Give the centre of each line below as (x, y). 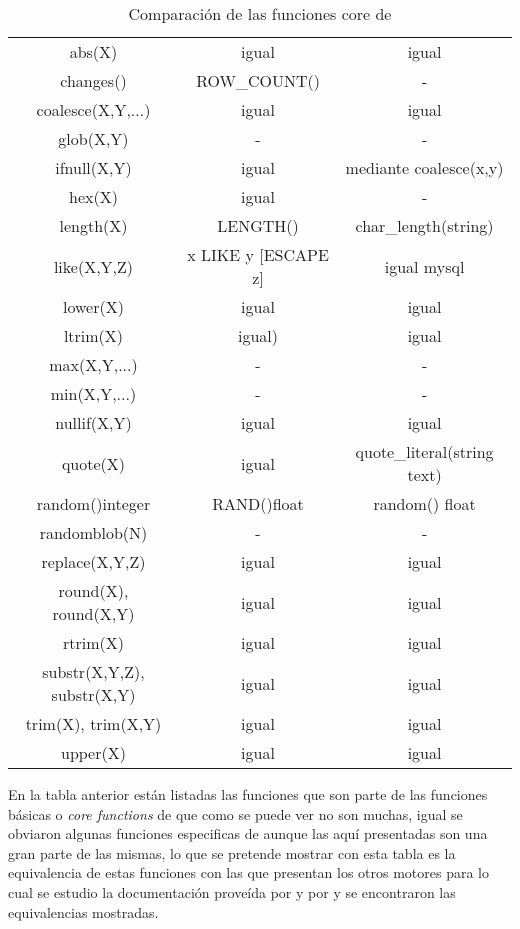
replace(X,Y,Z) (93, 561)
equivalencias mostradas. (83, 911)
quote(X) (93, 463)
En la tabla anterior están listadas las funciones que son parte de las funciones (248, 794)
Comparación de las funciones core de (260, 13)
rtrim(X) (93, 642)
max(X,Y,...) (93, 364)
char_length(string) (424, 225)
